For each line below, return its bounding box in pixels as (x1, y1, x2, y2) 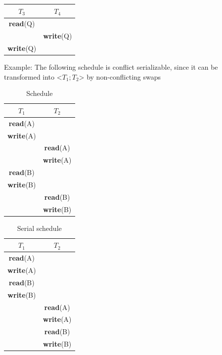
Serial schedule (17, 222, 62, 233)
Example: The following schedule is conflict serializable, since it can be (4, 62, 218, 72)
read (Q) (8, 18, 35, 29)
